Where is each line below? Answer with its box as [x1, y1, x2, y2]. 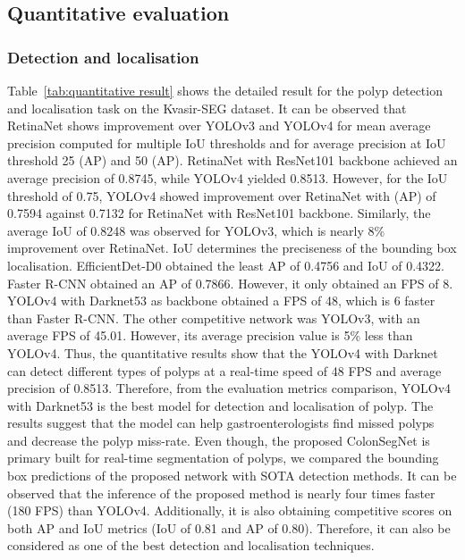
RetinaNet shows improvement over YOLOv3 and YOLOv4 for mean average [7, 116, 431, 135]
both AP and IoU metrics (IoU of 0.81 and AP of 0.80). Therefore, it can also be [7, 518, 451, 537]
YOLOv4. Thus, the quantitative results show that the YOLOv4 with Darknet [7, 343, 438, 362]
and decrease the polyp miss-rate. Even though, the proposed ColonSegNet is [7, 430, 430, 449]
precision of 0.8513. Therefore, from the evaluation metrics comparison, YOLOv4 [7, 379, 452, 397]
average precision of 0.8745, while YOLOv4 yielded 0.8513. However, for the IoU [7, 168, 448, 187]
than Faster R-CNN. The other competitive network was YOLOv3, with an [7, 308, 420, 327]
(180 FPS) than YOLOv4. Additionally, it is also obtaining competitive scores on [7, 501, 452, 520]
